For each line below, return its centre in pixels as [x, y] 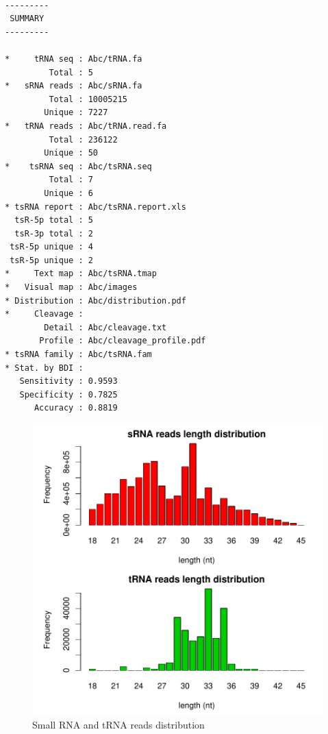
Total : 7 [71, 180]
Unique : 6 [68, 193]
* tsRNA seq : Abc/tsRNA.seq [78, 166]
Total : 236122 [83, 139]
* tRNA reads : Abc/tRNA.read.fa [86, 126]
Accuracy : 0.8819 [76, 408]
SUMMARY [27, 19]
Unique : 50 [71, 153]
